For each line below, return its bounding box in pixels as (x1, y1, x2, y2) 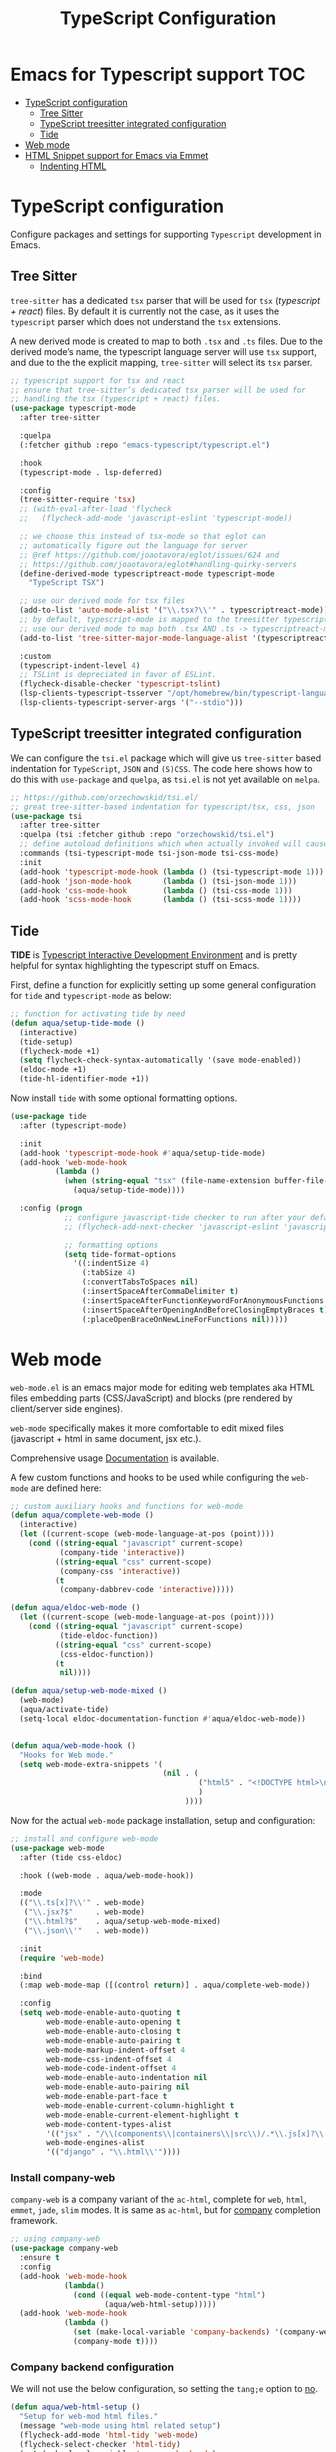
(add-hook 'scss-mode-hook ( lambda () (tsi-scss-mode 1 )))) (19, 895, 302, 905)
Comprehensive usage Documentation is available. (10, 1452, 220, 1464)
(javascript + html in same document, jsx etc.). (10, 1432, 202, 1444)
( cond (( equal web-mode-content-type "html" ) (73, 2290, 267, 2300)
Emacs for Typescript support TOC (10, 63, 306, 86)
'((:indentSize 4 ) (73, 1258, 150, 1269)
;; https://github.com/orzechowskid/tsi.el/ (10, 792, 199, 802)
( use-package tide (10, 1112, 87, 1122)
